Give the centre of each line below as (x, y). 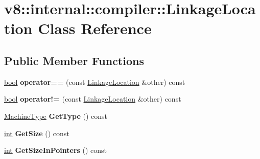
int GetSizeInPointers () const (56, 150)
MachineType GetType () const (56, 116)
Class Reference (95, 28)
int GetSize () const (37, 133)
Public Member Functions (74, 60)
